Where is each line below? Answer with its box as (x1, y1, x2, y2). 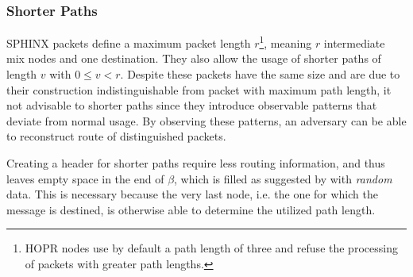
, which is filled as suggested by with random (174, 170, 392, 187)
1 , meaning (259, 33, 312, 51)
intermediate (323, 34, 385, 51)
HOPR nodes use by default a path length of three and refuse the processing (25, 240, 398, 256)
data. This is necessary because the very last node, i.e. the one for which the (6, 186, 378, 202)
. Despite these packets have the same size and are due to (120, 66, 400, 83)
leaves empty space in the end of (6, 170, 164, 187)
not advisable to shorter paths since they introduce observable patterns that (6, 97, 377, 113)
